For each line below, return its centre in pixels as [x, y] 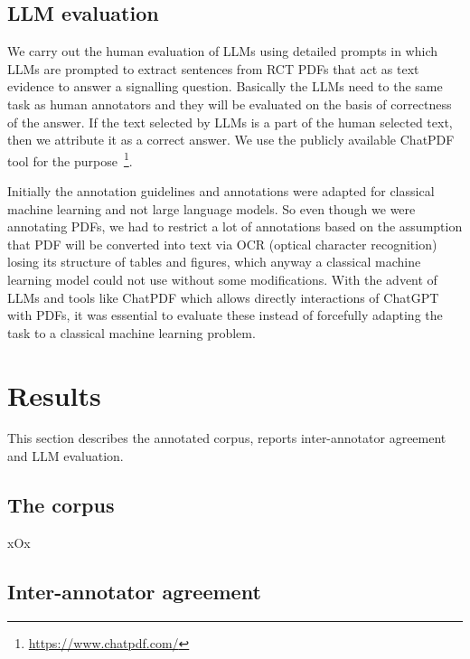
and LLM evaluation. [66, 456]
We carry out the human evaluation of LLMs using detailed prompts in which [222, 51]
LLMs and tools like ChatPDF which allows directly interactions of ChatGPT [223, 297]
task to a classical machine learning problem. [132, 332]
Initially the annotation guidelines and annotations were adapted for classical [221, 191]
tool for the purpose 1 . [70, 159]
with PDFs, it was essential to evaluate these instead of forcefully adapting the [225, 315]
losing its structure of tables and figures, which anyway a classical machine [214, 262]
